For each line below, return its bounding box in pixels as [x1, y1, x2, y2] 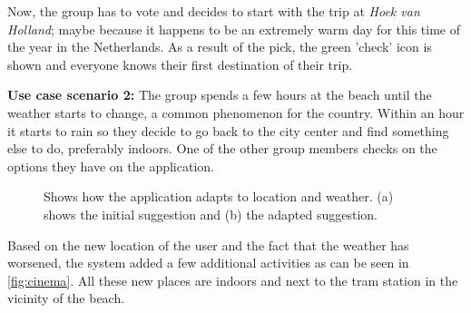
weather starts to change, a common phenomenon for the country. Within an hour [7, 103, 465, 122]
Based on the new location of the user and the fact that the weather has [7, 235, 409, 254]
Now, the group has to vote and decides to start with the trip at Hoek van [7, 2, 420, 20]
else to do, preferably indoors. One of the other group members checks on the [7, 139, 437, 158]
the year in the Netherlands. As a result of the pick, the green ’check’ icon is [7, 37, 432, 56]
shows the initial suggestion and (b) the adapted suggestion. [44, 204, 378, 223]
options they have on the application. [7, 156, 214, 175]
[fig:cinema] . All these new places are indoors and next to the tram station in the [7, 270, 458, 289]
